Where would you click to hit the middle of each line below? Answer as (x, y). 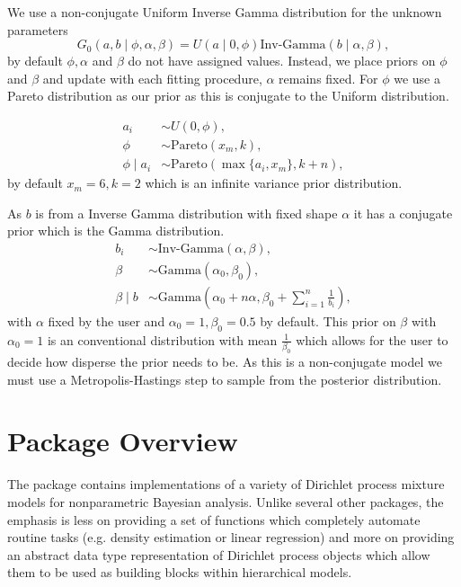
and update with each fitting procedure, (152, 78)
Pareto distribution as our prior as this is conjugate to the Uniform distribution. (228, 96)
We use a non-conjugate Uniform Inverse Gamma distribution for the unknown (225, 12)
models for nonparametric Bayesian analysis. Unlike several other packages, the (226, 501)
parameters (38, 29)
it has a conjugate (403, 213)
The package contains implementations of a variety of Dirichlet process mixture (226, 484)
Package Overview (123, 441)
